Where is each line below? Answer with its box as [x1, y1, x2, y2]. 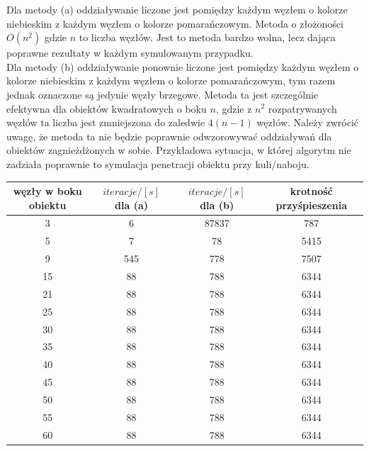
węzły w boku [13, 184, 82, 199]
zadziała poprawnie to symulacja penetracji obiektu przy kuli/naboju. [6, 156, 310, 171]
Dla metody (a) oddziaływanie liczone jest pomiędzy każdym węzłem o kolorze [6, 2, 348, 16]
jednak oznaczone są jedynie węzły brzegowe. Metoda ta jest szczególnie [6, 87, 319, 101]
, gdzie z [215, 101, 252, 116]
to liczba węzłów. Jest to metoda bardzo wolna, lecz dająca [79, 30, 336, 45]
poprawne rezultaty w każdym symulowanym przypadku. [6, 45, 254, 60]
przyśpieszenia [276, 197, 348, 212]
